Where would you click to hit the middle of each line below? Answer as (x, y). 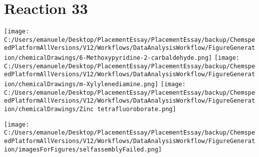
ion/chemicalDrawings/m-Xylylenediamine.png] (81, 84)
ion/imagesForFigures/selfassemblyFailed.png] (83, 149)
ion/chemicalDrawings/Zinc (49, 109)
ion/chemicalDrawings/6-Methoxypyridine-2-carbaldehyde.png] (108, 58)
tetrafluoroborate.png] (137, 109)
